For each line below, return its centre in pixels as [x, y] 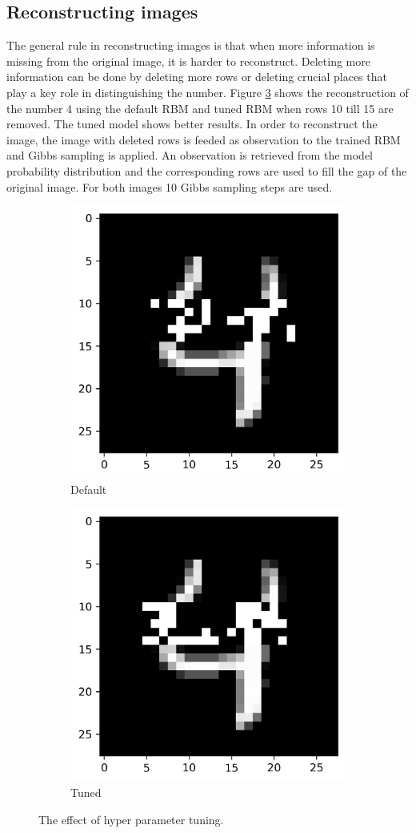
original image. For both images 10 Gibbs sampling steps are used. [170, 186]
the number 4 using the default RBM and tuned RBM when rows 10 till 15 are [200, 108]
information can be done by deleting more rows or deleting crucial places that [197, 77]
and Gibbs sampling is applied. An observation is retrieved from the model [190, 155]
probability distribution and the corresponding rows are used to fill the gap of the [207, 170]
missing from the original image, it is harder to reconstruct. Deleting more [188, 61]
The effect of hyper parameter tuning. [131, 819]
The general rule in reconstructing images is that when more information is [191, 45]
